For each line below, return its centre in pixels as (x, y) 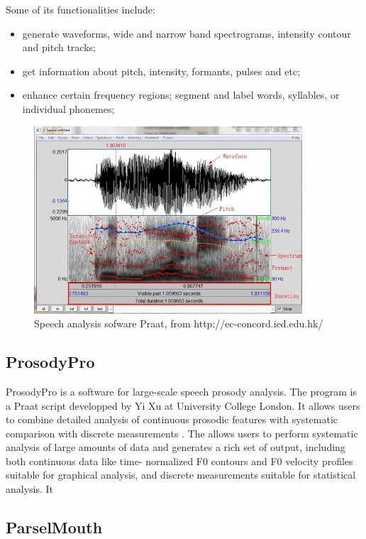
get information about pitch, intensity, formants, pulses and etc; (161, 71)
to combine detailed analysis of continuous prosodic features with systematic (172, 419)
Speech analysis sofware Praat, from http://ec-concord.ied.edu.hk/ (179, 323)
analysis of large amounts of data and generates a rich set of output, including (176, 447)
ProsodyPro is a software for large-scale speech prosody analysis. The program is (181, 391)
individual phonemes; (68, 108)
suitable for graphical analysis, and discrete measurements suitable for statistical (181, 475)
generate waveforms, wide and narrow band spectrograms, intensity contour (187, 33)
